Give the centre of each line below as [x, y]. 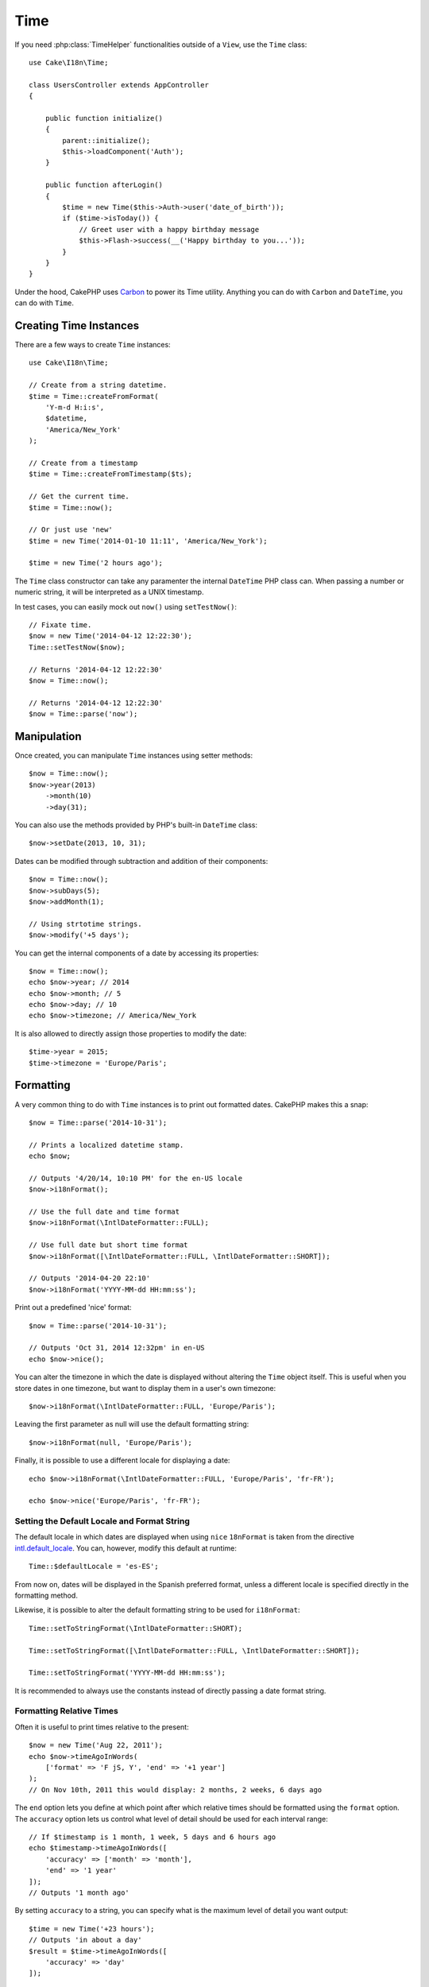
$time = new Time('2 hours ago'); [96, 563]
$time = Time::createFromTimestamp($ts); [110, 474]
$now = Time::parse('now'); [83, 714]
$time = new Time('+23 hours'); [92, 1929]
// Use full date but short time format [108, 1245]
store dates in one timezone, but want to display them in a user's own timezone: [145, 1388]
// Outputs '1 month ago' [79, 1892]
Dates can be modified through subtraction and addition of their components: [141, 861]
